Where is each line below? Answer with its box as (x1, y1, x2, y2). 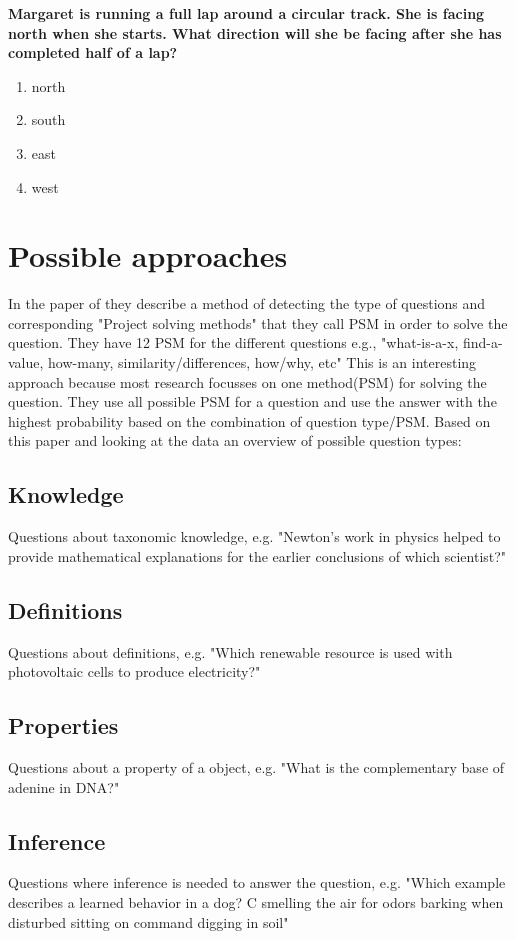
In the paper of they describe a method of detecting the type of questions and (8, 293, 486, 314)
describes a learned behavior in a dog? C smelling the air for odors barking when (8, 892, 504, 912)
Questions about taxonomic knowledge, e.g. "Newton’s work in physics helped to (8, 526, 501, 547)
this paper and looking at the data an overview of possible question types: (8, 430, 462, 451)
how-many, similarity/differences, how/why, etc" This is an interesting (48, 352, 477, 373)
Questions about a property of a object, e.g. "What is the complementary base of (8, 757, 505, 778)
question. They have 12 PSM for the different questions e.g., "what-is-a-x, (8, 332, 459, 353)
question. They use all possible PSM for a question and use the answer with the (8, 391, 497, 412)
